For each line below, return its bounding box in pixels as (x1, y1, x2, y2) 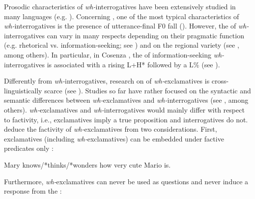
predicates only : (4, 143, 54, 153)
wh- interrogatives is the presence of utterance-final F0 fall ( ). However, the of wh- (4, 21, 249, 31)
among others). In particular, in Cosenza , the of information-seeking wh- (4, 49, 225, 59)
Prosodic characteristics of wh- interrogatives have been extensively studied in (4, 1, 236, 11)
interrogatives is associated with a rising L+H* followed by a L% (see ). (4, 59, 220, 69)
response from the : (4, 186, 62, 196)
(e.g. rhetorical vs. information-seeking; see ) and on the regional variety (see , (4, 40, 239, 50)
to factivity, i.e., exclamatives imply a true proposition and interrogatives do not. (4, 114, 248, 124)
